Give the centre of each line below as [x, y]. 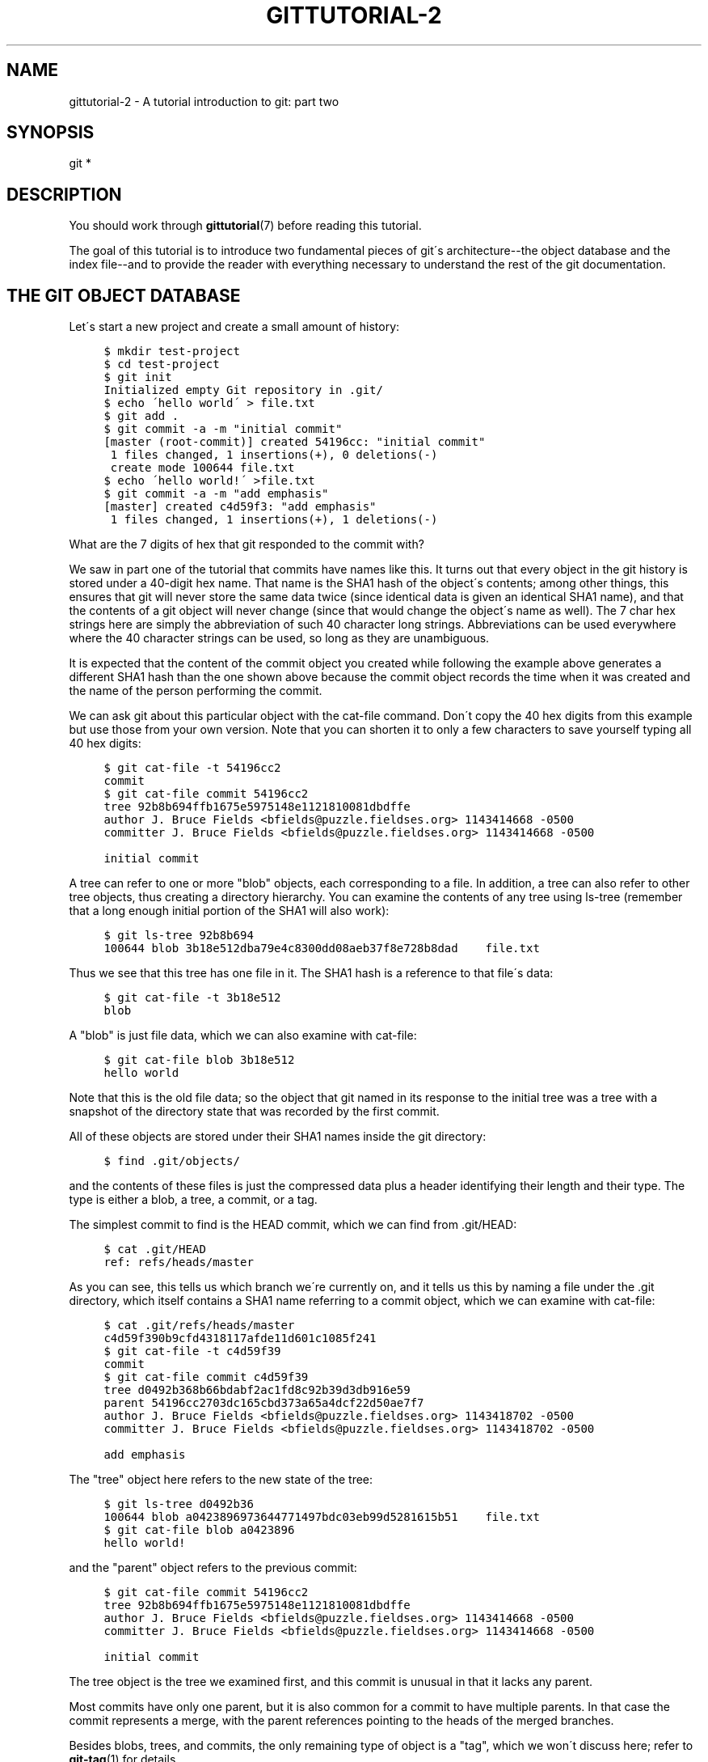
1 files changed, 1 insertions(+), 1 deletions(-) [274, 520]
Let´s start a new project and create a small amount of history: [234, 327]
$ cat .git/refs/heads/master [199, 1326]
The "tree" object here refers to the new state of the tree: [221, 1480]
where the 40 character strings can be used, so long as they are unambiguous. [279, 638]
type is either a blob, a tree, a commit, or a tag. [193, 1200]
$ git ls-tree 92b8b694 [179, 936]
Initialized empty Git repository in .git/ [243, 390]
